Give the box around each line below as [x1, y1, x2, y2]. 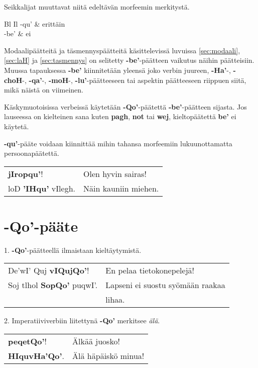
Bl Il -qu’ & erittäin [4, 18, 65, 29]
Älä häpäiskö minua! [72, 350, 145, 362]
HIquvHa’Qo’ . [8, 350, 65, 362]
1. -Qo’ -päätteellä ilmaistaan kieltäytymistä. [4, 244, 142, 255]
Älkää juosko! [72, 335, 120, 347]
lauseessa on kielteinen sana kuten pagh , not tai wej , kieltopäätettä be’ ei [4, 111, 236, 122]
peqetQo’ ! [8, 335, 47, 347]
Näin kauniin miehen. [83, 182, 159, 194]
